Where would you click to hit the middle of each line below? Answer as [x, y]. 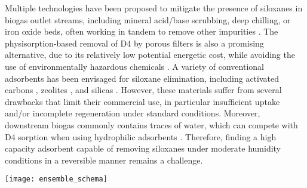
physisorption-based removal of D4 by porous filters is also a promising [134, 43]
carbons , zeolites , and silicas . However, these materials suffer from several [143, 90]
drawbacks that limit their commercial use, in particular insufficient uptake [142, 101]
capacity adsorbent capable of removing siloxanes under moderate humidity [143, 148]
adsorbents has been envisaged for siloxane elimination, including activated [142, 78]
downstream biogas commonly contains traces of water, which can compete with [151, 124]
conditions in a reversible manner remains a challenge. [104, 160]
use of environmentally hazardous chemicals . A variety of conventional [134, 66]
